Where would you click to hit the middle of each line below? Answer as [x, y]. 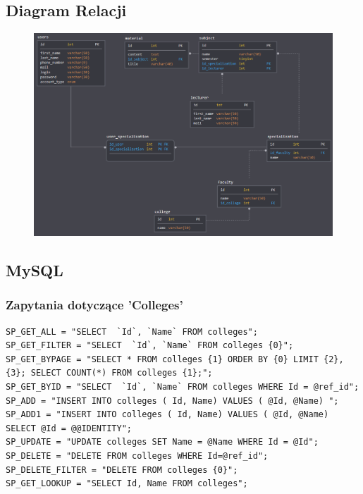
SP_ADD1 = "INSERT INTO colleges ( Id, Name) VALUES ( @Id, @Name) [167, 415]
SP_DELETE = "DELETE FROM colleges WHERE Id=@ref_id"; [137, 456]
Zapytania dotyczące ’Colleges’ [94, 305]
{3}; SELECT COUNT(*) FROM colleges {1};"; [109, 373]
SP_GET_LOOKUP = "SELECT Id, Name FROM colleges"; [127, 484]
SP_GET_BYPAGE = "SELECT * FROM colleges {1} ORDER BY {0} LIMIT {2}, [175, 359]
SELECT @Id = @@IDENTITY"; [69, 428]
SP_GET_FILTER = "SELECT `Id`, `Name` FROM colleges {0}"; [150, 346]
